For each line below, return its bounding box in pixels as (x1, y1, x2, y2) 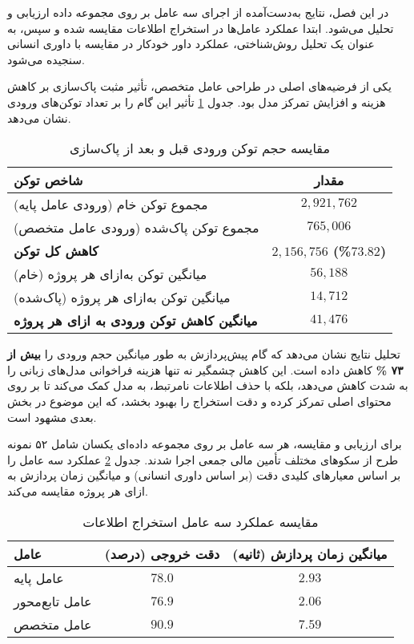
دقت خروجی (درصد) (104, 544, 220, 563)
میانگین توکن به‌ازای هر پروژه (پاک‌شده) (14, 288, 231, 307)
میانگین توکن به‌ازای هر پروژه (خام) (14, 265, 207, 284)
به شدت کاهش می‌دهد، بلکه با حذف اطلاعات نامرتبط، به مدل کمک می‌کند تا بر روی (7, 377, 408, 394)
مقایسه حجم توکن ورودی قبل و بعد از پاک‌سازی (70, 139, 330, 158)
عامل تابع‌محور (14, 591, 92, 610)
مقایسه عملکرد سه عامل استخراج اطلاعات (82, 512, 319, 531)
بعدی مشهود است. (7, 408, 97, 425)
